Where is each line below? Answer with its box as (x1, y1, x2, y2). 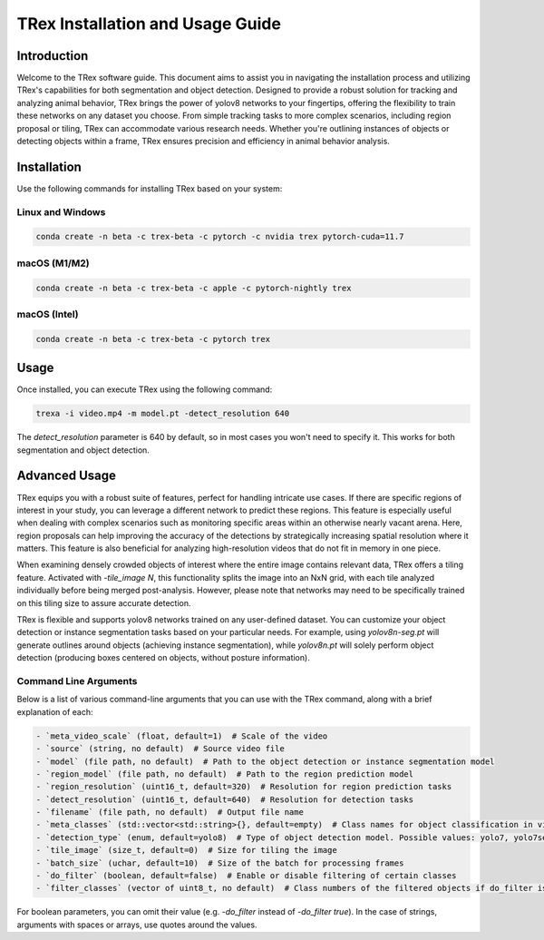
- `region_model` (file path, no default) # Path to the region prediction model (35, 769, 414, 779)
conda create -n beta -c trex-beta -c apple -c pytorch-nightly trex (35, 282, 352, 293)
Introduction (16, 48, 89, 64)
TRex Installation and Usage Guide (16, 14, 281, 34)
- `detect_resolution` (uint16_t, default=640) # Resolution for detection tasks (35, 794, 414, 805)
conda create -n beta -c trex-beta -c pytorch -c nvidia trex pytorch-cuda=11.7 (35, 231, 404, 242)
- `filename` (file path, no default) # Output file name (35, 808, 304, 818)
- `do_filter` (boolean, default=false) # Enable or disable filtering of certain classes (35, 871, 457, 881)
